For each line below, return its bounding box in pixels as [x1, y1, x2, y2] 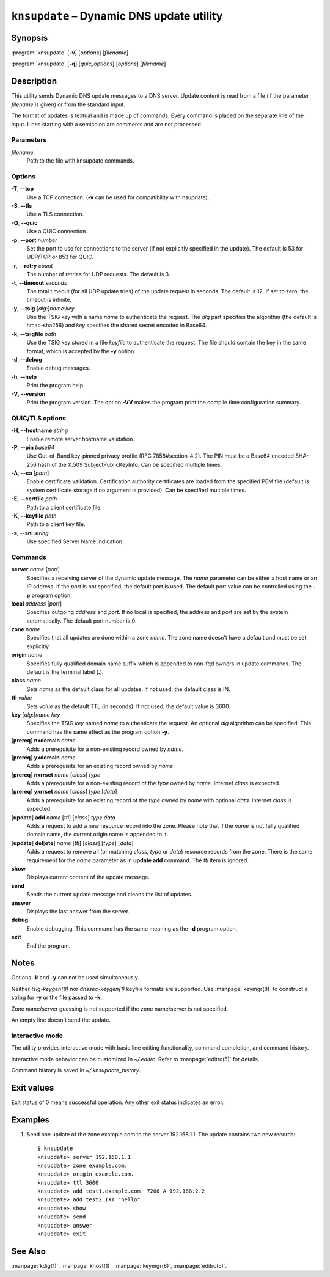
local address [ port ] [11, 599, 62, 607]
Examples [11, 1114, 50, 1125]
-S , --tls [11, 202, 32, 209]
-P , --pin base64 [11, 444, 55, 451]
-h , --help [11, 373, 37, 380]
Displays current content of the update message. [26, 874, 150, 881]
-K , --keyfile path [11, 512, 57, 519]
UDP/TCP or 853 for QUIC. [26, 254, 94, 261]
